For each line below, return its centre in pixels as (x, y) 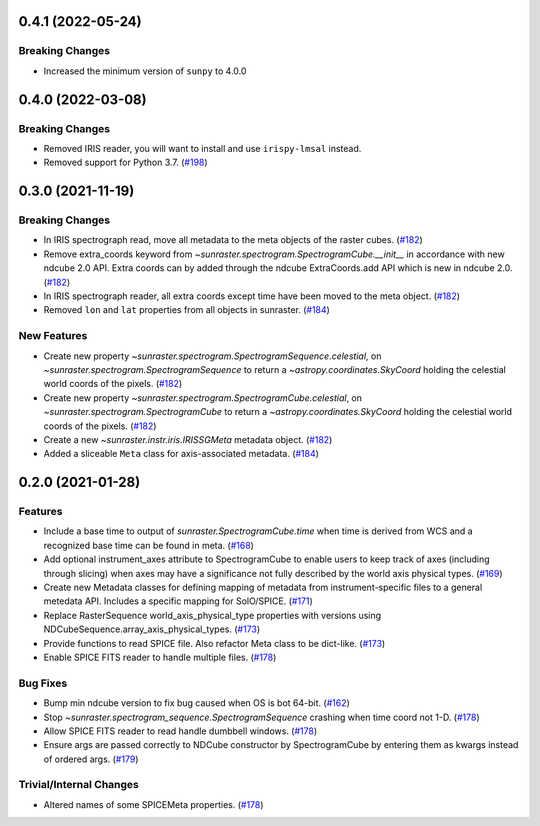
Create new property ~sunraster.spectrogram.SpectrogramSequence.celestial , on (212, 356)
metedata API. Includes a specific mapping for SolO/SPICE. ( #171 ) (178, 601)
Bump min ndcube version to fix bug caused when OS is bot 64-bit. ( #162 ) (196, 703)
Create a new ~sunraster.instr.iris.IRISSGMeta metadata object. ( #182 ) (188, 439)
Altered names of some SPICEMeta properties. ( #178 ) (153, 804)
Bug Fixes (43, 683)
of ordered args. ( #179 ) (91, 759)
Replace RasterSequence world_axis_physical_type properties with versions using (212, 615)
